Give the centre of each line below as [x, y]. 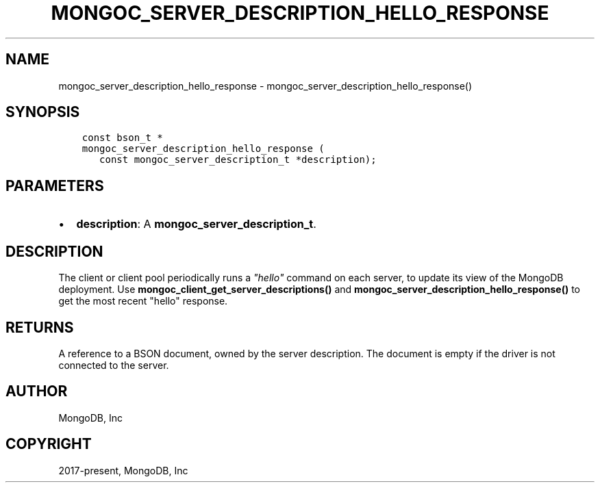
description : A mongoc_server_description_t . [196, 224]
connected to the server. [114, 365]
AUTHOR [37, 391]
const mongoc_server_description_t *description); [238, 160]
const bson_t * [122, 138]
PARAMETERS [55, 185]
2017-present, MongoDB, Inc [123, 470]
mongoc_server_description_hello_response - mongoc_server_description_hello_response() [265, 86]
